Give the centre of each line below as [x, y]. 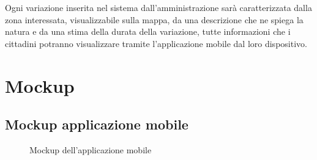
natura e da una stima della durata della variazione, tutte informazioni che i [148, 31]
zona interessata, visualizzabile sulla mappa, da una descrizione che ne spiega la [154, 19]
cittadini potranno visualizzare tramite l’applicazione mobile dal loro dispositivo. [156, 43]
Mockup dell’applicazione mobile [91, 149]
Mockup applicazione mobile [97, 124]
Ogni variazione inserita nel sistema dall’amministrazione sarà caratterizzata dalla [158, 7]
